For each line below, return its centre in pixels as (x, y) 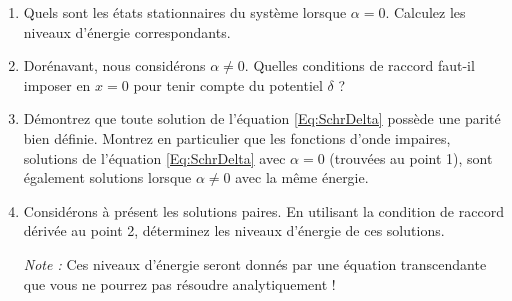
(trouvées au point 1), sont (411, 157)
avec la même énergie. (302, 177)
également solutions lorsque (107, 177)
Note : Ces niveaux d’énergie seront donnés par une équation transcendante (255, 263)
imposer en (57, 84)
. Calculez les (425, 12)
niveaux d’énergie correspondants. (127, 31)
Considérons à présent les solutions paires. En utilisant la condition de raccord (263, 210)
